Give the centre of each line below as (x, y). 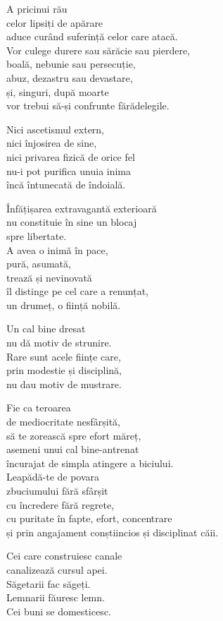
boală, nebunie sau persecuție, (71, 64)
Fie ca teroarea (39, 408)
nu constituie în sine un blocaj (72, 222)
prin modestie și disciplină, (64, 370)
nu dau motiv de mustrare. (64, 384)
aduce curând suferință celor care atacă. (92, 36)
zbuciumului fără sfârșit (57, 490)
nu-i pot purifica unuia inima (69, 170)
